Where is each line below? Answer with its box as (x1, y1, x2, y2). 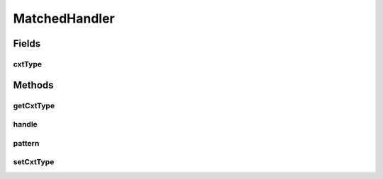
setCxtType (13, 157, 55, 167)
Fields (13, 37, 41, 50)
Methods (13, 79, 54, 91)
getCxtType (13, 100, 55, 110)
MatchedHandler (13, 11, 115, 26)
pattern (13, 138, 40, 148)
